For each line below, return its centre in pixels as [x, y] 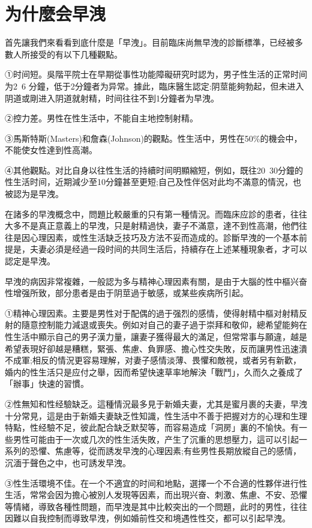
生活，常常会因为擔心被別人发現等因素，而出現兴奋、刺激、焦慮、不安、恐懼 [156, 495]
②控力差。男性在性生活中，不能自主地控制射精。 [101, 118]
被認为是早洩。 [34, 194]
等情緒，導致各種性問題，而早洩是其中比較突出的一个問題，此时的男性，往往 [156, 506]
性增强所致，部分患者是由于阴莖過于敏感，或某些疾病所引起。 [127, 293]
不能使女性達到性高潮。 [51, 150]
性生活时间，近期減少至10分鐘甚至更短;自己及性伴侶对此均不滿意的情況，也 [153, 182]
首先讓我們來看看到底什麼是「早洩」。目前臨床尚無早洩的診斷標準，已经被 [150, 42]
